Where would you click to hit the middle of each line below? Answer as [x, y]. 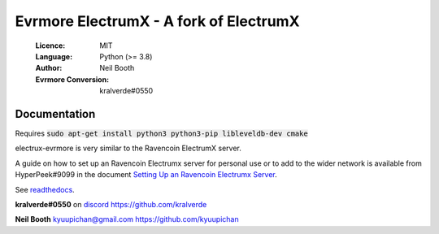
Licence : [50, 45]
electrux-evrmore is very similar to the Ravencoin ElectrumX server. [128, 148]
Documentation [55, 114]
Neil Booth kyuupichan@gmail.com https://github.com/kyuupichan [127, 219]
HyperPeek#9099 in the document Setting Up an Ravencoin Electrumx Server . [146, 175]
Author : [49, 68]
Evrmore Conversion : [72, 79]
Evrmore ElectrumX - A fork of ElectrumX [157, 21]
